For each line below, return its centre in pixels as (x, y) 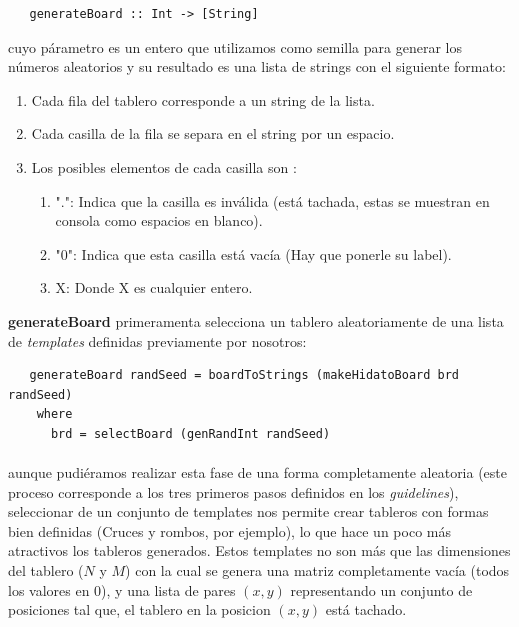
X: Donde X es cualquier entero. (154, 287)
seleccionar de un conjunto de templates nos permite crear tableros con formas (248, 511)
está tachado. (366, 609)
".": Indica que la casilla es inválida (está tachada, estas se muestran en (272, 200)
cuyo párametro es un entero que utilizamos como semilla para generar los (235, 46)
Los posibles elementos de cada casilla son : (164, 166)
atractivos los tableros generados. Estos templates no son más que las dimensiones (259, 550)
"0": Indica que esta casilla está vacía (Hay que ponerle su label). (253, 253)
